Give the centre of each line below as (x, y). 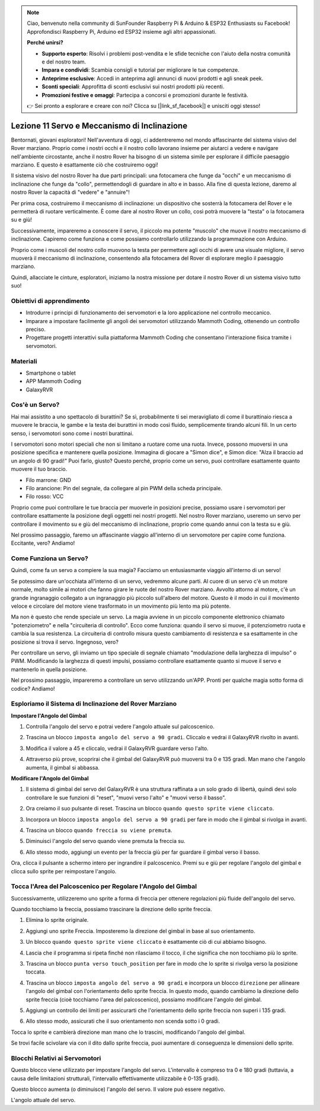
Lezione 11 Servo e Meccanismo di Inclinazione (99, 125)
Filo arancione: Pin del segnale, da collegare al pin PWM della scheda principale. (124, 488)
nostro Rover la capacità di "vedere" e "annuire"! (71, 192)
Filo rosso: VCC (45, 497)
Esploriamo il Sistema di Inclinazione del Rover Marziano (94, 704)
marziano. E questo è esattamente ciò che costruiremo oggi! (84, 165)
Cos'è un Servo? (35, 405)
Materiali (24, 361)
